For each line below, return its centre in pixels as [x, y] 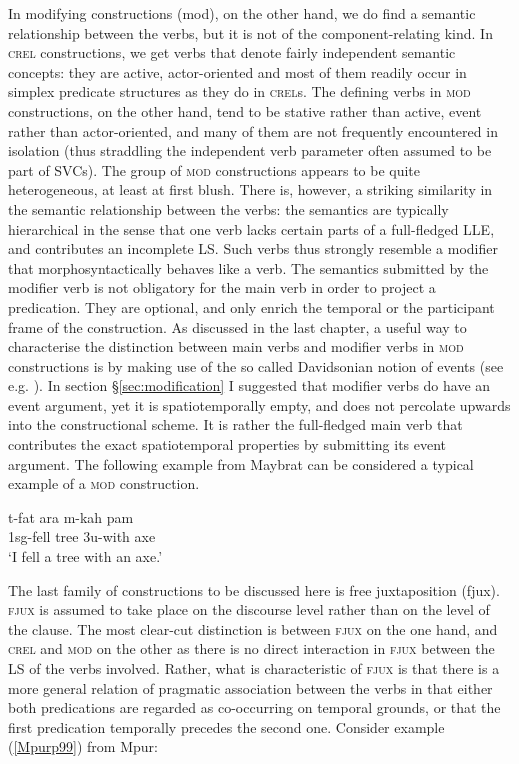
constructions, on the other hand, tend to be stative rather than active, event [245, 110]
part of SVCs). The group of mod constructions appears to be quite [214, 169]
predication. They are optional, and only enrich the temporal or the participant [251, 306]
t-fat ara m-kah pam [71, 516]
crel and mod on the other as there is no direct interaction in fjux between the [251, 648]
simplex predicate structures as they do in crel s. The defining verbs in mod [239, 91]
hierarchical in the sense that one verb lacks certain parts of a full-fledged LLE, [251, 228]
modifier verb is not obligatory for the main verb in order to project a [222, 287]
